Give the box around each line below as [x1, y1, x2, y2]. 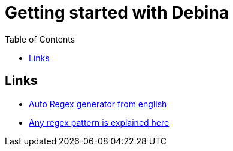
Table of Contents [5, 34, 75, 44]
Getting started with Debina [5, 2, 229, 23]
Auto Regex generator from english [29, 98, 167, 109]
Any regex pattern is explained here [29, 117, 170, 128]
